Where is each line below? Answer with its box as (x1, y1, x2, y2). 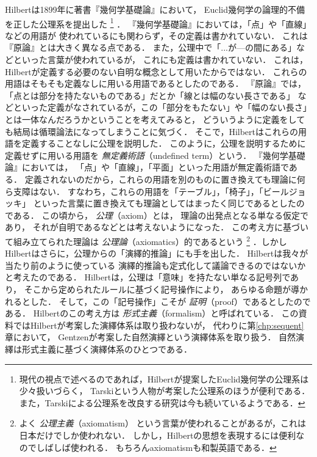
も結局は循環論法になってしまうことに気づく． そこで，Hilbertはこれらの (5, 125, 299, 137)
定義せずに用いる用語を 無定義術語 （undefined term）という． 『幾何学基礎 (5, 148, 305, 161)
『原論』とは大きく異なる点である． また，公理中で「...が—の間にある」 (5, 41, 296, 54)
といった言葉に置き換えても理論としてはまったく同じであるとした (33, 197, 296, 210)
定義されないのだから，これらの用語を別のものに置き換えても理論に (24, 172, 297, 185)
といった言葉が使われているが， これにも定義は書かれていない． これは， (13, 53, 308, 66)
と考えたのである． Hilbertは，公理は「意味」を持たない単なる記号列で (5, 271, 290, 283)
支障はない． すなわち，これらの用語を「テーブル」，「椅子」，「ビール (13, 185, 289, 197)
